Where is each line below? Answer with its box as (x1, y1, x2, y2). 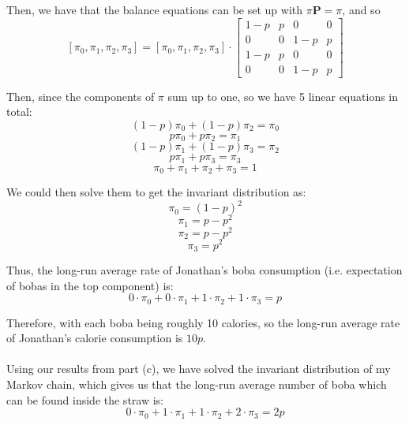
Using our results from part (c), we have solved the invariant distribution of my (6, 360, 391, 377)
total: (6, 103, 32, 120)
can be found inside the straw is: (6, 391, 163, 408)
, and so (342, 2, 381, 17)
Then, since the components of (6, 88, 155, 104)
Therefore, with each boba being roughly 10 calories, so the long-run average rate (6, 314, 400, 330)
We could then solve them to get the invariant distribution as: (6, 184, 306, 200)
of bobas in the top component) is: (6, 277, 174, 293)
